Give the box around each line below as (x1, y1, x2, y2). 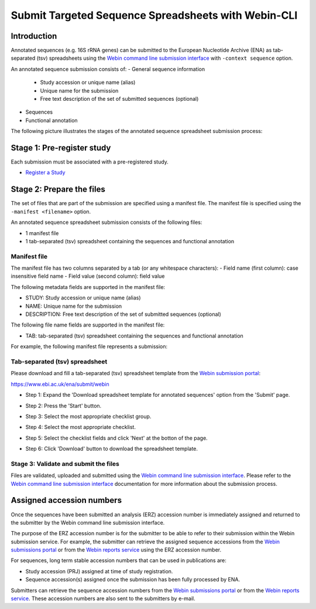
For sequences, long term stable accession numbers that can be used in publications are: (11, 557, 226, 564)
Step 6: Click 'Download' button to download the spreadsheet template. (25, 445, 198, 453)
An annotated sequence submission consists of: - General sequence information (11, 65, 205, 73)
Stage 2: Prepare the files (11, 185, 105, 195)
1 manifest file (25, 229, 59, 237)
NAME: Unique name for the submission (25, 302, 122, 309)
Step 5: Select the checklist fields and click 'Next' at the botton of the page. (25, 434, 208, 441)
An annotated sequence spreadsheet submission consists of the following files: (11, 219, 202, 226)
